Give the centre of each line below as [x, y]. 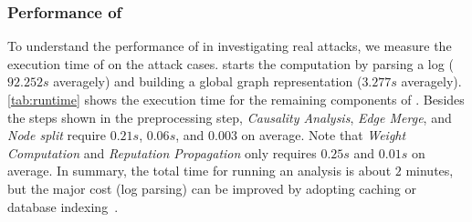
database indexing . [63, 206]
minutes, [430, 171]
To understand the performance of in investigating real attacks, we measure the [230, 46]
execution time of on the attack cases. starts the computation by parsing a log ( [231, 63]
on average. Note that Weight [324, 135]
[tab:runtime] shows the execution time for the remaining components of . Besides [236, 99]
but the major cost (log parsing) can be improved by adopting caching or [212, 188]
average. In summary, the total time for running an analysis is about [199, 171]
